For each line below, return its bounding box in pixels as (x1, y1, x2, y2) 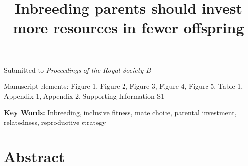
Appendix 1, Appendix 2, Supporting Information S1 (4, 90, 165, 101)
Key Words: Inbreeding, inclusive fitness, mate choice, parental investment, (4, 107, 237, 118)
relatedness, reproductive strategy (4, 117, 106, 127)
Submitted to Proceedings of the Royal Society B (4, 64, 151, 75)
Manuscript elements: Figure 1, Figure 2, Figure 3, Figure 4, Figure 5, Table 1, (4, 81, 243, 91)
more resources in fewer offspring (13, 17, 244, 38)
